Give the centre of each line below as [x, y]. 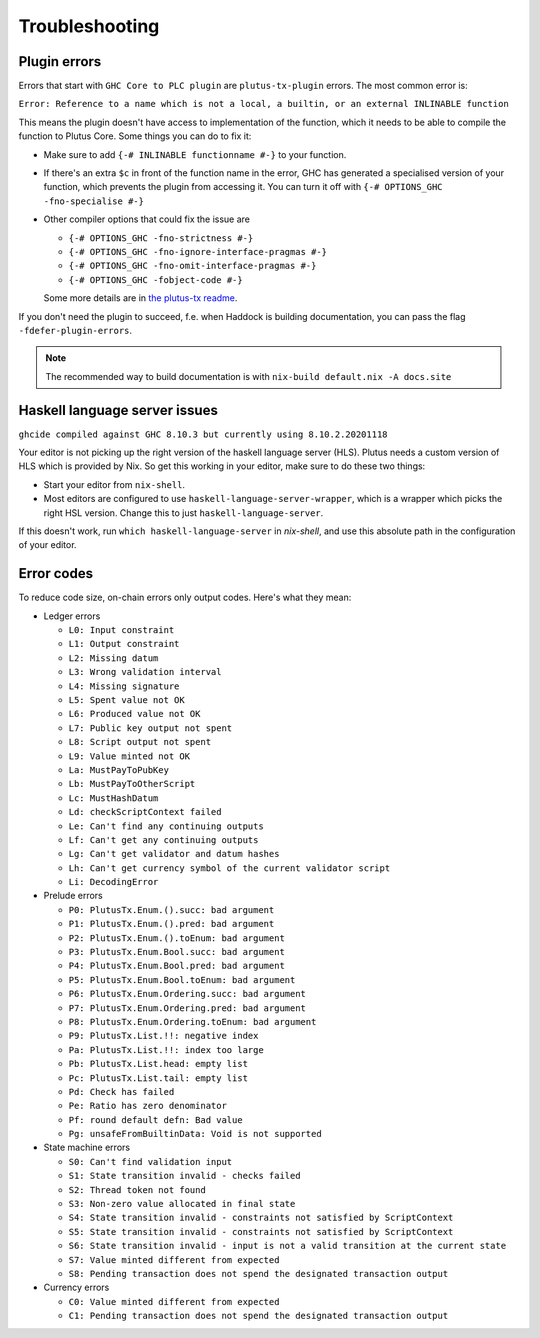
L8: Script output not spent [140, 742]
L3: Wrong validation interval [145, 672]
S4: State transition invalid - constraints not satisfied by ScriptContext [261, 1218]
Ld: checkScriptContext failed [145, 812]
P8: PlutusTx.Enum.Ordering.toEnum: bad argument [192, 1021]
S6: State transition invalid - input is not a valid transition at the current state [287, 1246]
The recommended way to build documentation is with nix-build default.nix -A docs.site [248, 376]
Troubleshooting [89, 26]
